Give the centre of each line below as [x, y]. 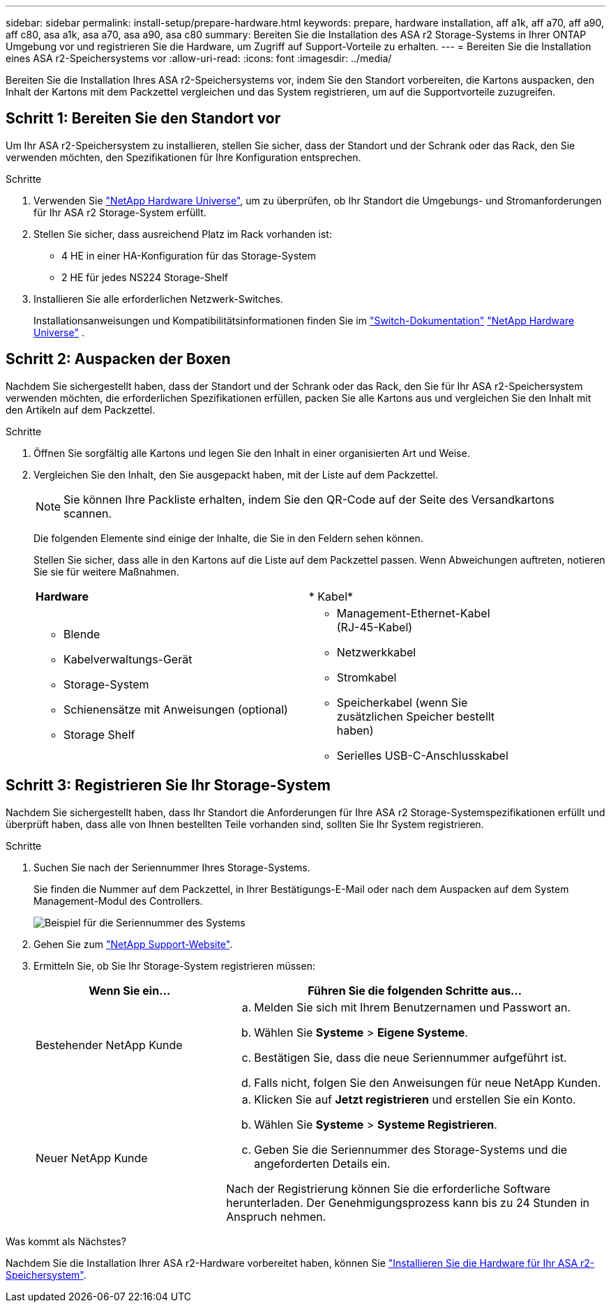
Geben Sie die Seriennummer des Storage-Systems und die [411, 1149]
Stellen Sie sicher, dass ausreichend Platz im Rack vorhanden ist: [183, 234]
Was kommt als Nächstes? [66, 1241]
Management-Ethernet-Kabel [413, 613]
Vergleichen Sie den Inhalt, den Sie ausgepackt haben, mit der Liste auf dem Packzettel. [236, 474]
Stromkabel [367, 677]
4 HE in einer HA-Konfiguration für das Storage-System [189, 255]
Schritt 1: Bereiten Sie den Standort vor [143, 119]
